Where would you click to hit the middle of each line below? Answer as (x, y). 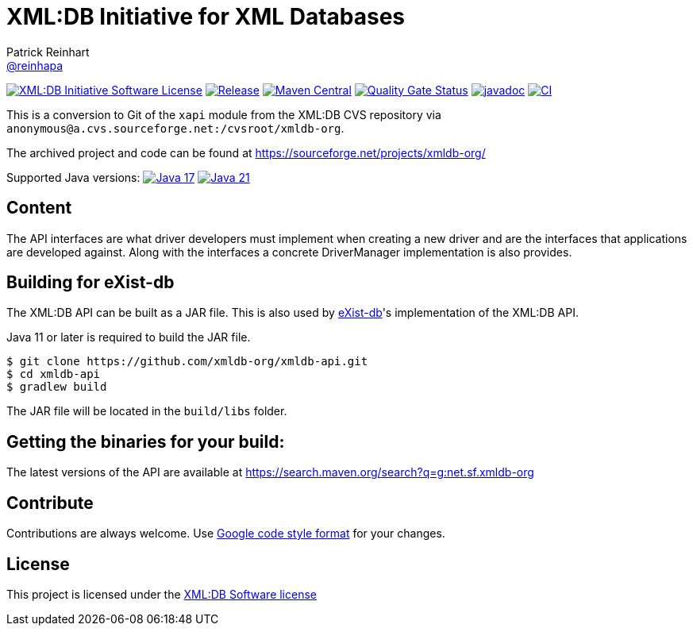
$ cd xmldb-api (54, 374)
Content (39, 208)
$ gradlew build (57, 387)
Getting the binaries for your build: (146, 441)
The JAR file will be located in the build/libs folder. (147, 411)
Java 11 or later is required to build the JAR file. (129, 337)
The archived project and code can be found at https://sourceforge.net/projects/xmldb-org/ (246, 152)
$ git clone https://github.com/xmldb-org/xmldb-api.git (187, 362)
